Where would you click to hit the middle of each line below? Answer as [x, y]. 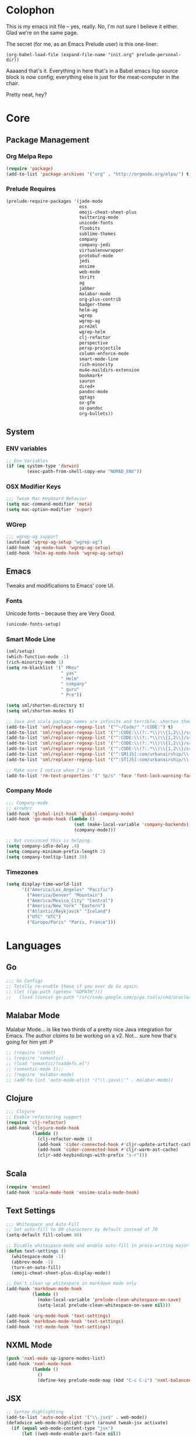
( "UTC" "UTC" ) [44, 917]
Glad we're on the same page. [42, 32]
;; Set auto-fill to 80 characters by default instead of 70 [82, 1230]
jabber [87, 288]
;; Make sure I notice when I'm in [49, 770]
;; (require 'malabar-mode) [40, 1075]
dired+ [87, 386]
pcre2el [88, 326]
